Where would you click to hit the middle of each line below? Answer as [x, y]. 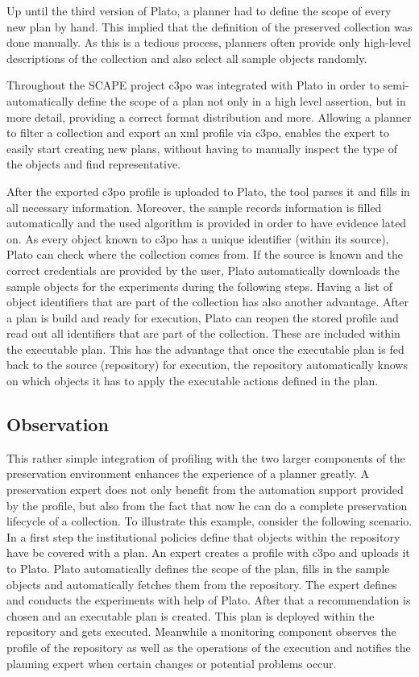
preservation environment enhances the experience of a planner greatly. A [188, 473]
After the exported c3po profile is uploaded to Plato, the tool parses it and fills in [208, 191]
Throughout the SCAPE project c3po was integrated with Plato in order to [193, 85]
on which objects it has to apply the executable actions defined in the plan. [193, 381]
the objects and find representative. [94, 164]
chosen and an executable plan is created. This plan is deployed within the [191, 615]
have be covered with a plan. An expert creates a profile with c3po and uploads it [208, 552]
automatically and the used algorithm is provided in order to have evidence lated [207, 223]
